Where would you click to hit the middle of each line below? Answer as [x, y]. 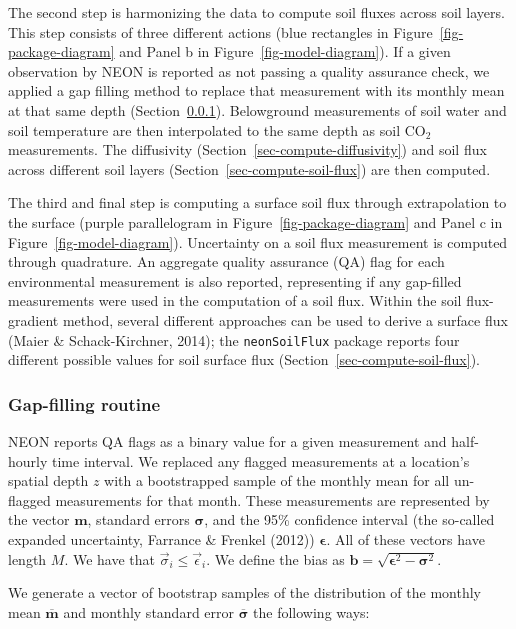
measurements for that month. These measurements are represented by [272, 499]
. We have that [109, 558]
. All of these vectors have [405, 538]
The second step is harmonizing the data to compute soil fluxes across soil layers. [256, 12]
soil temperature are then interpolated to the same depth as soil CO [217, 129]
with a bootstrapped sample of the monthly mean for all [277, 480]
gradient [33, 319]
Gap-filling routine [84, 403]
